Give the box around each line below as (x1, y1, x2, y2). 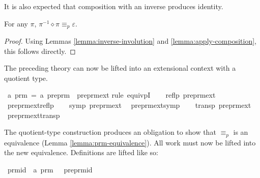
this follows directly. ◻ (4, 45, 76, 56)
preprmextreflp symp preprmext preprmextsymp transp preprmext (7, 100, 251, 110)
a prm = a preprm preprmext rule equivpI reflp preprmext (7, 90, 216, 100)
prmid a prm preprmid (7, 164, 93, 174)
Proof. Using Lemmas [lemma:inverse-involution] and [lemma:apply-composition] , (4, 36, 256, 46)
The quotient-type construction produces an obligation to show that (4, 127, 216, 137)
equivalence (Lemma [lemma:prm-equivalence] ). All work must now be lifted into (4, 137, 256, 147)
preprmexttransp (7, 109, 60, 120)
